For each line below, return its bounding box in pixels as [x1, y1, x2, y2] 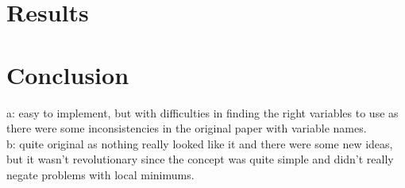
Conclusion [6, 58, 129, 90]
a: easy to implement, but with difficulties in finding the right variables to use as [6, 104, 399, 121]
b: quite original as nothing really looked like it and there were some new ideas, [6, 135, 393, 152]
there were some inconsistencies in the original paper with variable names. [6, 120, 367, 136]
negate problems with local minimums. [6, 166, 195, 182]
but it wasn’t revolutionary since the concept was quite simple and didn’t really [6, 151, 394, 167]
